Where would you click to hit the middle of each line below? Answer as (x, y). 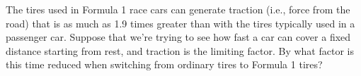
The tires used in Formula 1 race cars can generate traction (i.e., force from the (178, 9)
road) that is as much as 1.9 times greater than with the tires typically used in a (180, 23)
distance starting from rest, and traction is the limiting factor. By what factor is (180, 50)
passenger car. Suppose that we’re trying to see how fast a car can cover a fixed (178, 37)
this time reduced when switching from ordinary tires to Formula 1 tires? (164, 64)
